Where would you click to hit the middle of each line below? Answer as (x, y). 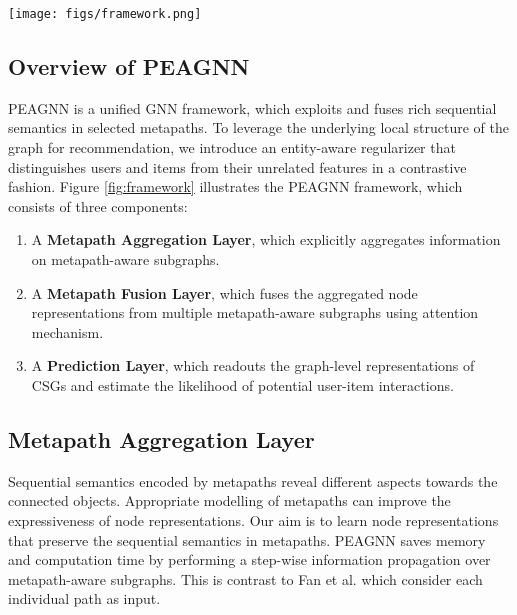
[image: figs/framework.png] (105, 14)
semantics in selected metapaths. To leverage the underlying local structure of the (259, 127)
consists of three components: (98, 205)
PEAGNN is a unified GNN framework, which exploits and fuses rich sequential (252, 107)
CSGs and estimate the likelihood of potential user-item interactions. (242, 384)
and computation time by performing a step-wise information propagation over (249, 559)
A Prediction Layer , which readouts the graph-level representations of (253, 365)
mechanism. (67, 331)
